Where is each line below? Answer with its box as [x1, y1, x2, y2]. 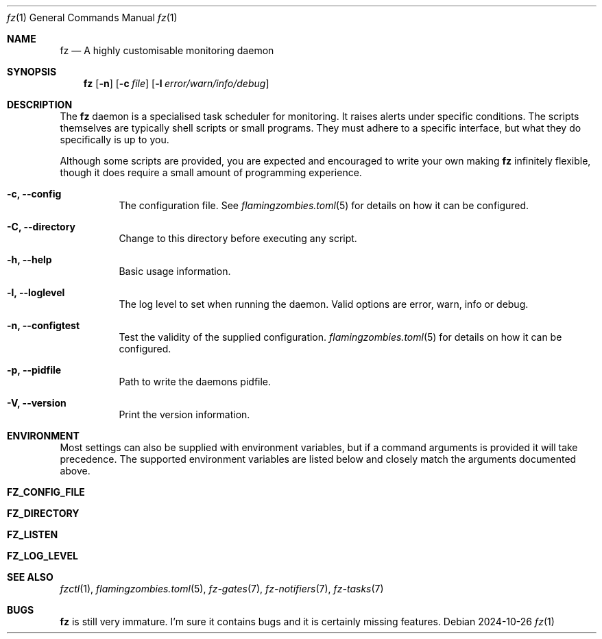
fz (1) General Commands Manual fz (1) [7, 12, 178, 23]
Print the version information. [119, 409, 250, 420]
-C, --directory [7, 221, 76, 232]
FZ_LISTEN [7, 529, 58, 540]
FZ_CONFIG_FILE [7, 486, 85, 498]
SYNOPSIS [7, 66, 57, 77]
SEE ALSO [7, 571, 53, 583]
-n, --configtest [7, 319, 80, 331]
